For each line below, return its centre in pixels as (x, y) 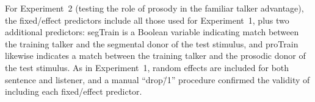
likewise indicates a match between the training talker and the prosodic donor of (155, 56)
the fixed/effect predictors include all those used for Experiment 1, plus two (147, 20)
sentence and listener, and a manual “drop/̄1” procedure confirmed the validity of (157, 79)
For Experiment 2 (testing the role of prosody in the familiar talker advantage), (154, 8)
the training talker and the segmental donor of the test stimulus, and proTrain (152, 43)
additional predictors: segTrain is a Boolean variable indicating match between (152, 32)
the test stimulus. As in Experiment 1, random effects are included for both (147, 67)
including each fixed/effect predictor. (74, 91)
